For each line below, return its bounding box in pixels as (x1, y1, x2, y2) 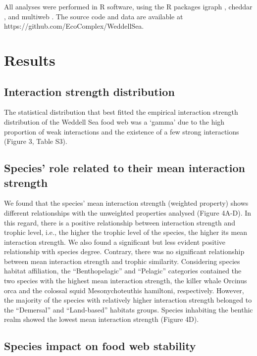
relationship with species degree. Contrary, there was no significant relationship (4, 246, 245, 257)
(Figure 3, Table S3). (4, 136, 67, 146)
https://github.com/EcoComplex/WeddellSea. (4, 21, 144, 31)
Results (4, 49, 55, 70)
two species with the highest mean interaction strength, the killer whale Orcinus (4, 275, 247, 286)
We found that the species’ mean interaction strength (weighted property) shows (4, 198, 249, 208)
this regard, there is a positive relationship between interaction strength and (4, 217, 235, 227)
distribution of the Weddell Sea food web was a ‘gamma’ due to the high (4, 116, 225, 127)
